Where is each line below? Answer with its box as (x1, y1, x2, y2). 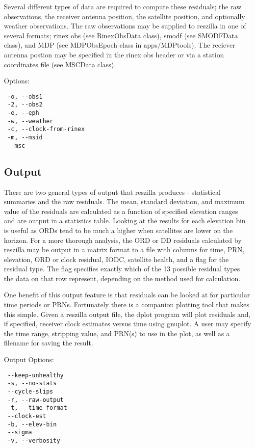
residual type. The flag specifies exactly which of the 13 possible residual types (4, 264, 240, 274)
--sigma (7, 429, 32, 436)
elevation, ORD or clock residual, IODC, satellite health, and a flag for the (4, 254, 229, 264)
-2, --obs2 (7, 101, 43, 108)
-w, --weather (7, 117, 53, 125)
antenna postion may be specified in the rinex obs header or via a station (4, 49, 224, 59)
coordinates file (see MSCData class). (4, 59, 116, 69)
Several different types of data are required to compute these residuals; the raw (4, 1, 242, 11)
